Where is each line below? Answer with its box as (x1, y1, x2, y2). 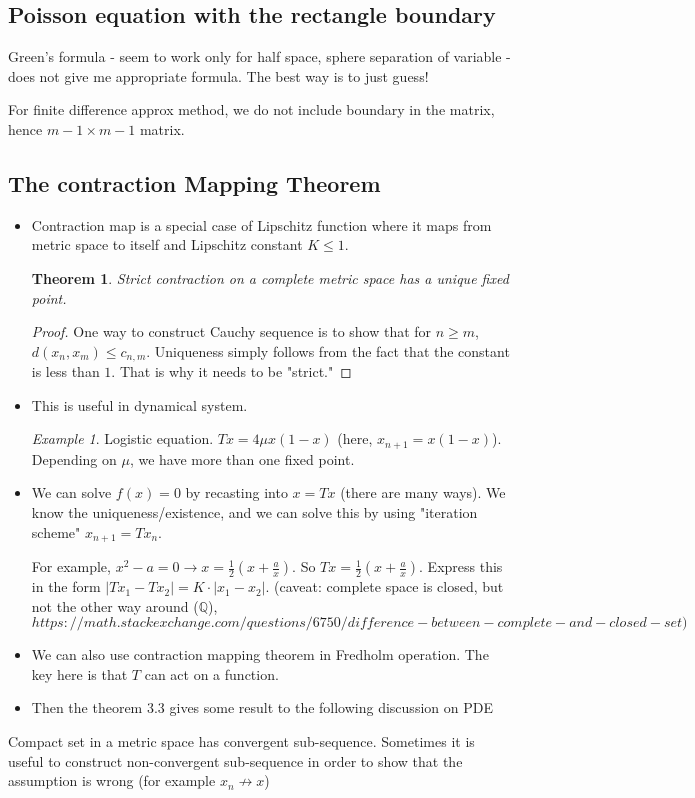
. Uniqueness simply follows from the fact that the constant (146, 340, 510, 361)
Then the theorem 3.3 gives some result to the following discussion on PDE (31, 697, 493, 718)
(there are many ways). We (340, 482, 506, 503)
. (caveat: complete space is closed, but (265, 576, 504, 597)
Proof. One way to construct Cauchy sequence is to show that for (31, 321, 432, 342)
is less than (31, 361, 100, 382)
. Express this (419, 556, 503, 577)
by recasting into (185, 482, 288, 503)
